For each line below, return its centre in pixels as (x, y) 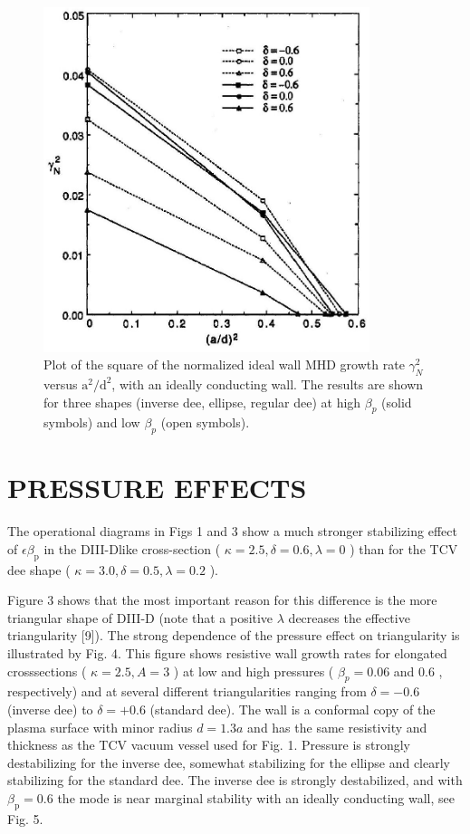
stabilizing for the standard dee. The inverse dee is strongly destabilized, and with (235, 780)
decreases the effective (349, 617)
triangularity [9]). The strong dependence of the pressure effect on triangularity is (234, 635)
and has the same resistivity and (337, 727)
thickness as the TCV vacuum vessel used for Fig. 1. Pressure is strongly (209, 745)
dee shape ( (39, 569)
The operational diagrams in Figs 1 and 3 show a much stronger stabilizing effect (232, 531)
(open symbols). (205, 422)
